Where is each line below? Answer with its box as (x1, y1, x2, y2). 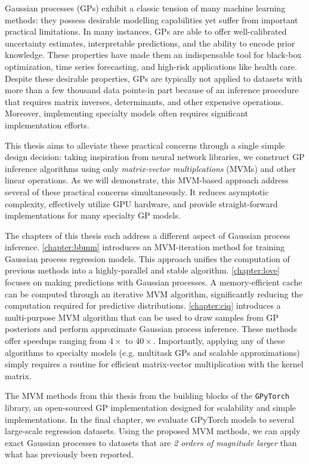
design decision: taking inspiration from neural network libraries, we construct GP (5, 150, 305, 163)
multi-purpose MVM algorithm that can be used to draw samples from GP (5, 311, 279, 323)
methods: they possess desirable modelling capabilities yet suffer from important (5, 13, 298, 26)
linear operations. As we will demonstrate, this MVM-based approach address (5, 174, 289, 186)
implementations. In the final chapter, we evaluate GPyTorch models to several (5, 413, 294, 425)
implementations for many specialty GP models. (5, 209, 181, 222)
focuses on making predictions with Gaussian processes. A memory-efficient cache (5, 276, 302, 288)
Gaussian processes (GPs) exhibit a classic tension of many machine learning (5, 2, 286, 14)
